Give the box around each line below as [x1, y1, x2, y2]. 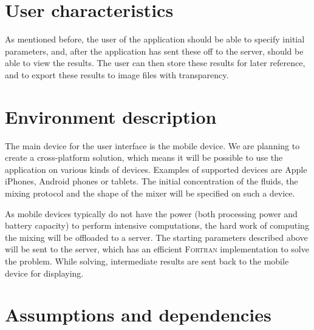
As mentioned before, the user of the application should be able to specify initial [5, 33, 305, 45]
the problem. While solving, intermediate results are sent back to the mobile [5, 254, 289, 267]
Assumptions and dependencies [5, 302, 271, 327]
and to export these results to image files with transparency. [5, 68, 229, 81]
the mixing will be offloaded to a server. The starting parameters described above [5, 231, 308, 243]
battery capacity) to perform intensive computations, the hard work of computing [5, 219, 309, 232]
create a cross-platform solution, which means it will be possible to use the [5, 151, 283, 164]
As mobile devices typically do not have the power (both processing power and [5, 207, 298, 220]
